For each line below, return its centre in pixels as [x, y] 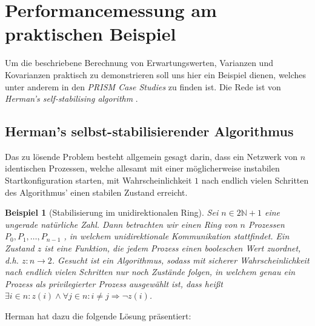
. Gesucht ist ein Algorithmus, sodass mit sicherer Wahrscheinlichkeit [181, 260]
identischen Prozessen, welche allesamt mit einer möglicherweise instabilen [142, 168]
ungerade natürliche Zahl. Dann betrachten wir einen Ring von [121, 224]
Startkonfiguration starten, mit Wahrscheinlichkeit [98, 180]
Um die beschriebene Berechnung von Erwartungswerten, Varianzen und [139, 63]
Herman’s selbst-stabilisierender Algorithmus [149, 131]
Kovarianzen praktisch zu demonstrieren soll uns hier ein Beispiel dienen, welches [156, 74]
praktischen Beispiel [91, 34]
